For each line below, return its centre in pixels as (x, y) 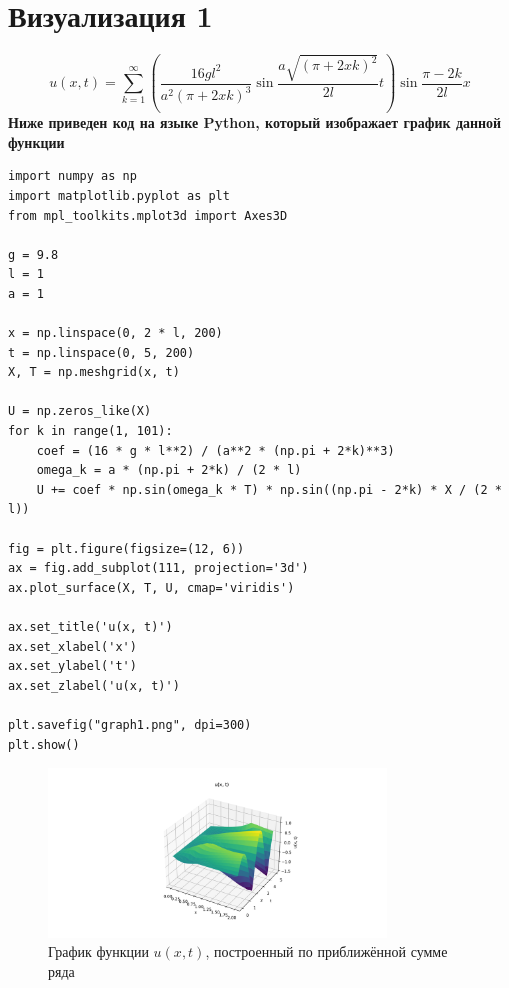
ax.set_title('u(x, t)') (90, 627)
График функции (98, 951)
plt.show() (44, 744)
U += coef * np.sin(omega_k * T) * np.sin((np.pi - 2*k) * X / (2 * (269, 489)
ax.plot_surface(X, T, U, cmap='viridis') (151, 587)
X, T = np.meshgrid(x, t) (94, 372)
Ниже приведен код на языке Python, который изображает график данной (255, 122)
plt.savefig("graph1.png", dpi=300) (130, 724)
